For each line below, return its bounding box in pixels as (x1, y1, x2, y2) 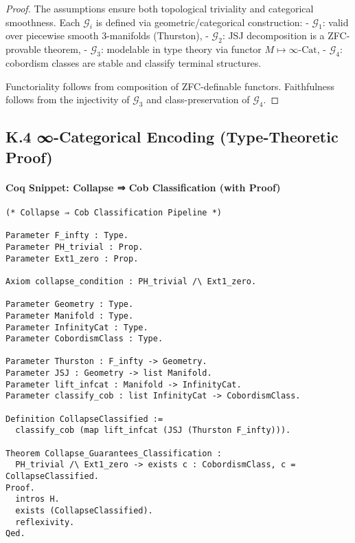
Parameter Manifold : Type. (5, 310, 134, 321)
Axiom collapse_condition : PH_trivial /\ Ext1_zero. (5, 276, 257, 286)
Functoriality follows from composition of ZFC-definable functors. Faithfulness (5, 78, 335, 93)
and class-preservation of (146, 92, 250, 107)
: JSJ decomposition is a (222, 28, 325, 43)
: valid (322, 14, 349, 29)
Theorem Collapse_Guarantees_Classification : (5, 448, 222, 458)
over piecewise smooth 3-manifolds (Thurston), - (5, 28, 209, 43)
